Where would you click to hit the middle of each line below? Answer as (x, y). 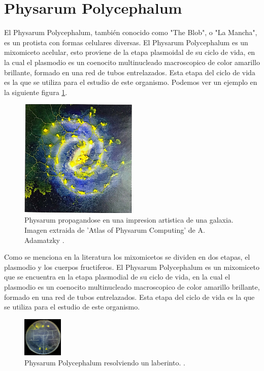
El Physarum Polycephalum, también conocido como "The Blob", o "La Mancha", (131, 32)
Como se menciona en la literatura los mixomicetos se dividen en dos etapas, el (127, 257)
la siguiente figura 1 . (36, 92)
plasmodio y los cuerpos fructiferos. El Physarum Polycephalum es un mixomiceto (132, 267)
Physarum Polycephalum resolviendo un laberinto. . (105, 362)
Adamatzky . (44, 240)
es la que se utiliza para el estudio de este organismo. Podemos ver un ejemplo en (131, 82)
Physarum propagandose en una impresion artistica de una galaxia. (129, 220)
